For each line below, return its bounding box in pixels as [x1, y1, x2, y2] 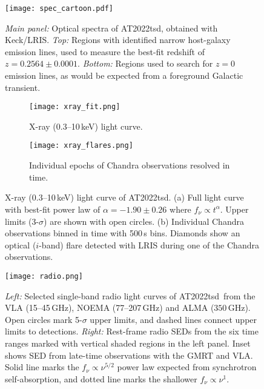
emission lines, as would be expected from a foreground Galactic [5, 69, 243, 82]
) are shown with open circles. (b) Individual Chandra [44, 214, 244, 227]
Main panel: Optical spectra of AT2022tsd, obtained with [5, 21, 218, 34]
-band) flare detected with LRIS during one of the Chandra [39, 238, 259, 251]
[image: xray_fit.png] [29, 102, 120, 111]
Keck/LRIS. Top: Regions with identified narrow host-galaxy [5, 33, 231, 46]
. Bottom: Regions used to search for [78, 57, 213, 70]
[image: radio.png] [5, 271, 83, 281]
